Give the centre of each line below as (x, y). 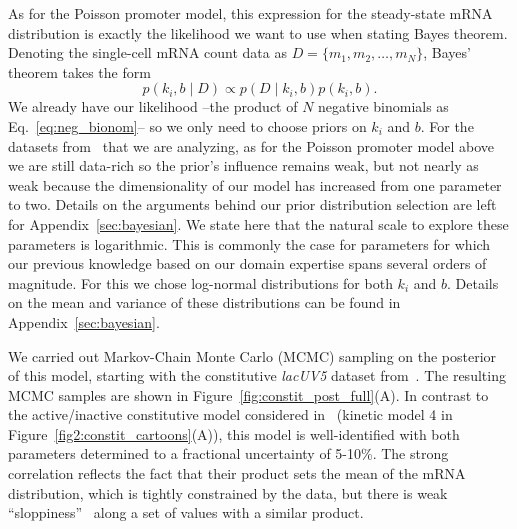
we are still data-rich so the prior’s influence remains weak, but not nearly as (243, 165)
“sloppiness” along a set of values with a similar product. (186, 512)
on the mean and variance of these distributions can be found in (204, 302)
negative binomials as (383, 106)
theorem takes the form (79, 71)
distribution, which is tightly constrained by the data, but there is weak (228, 492)
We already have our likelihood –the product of (153, 106)
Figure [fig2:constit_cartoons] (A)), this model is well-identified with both (234, 433)
